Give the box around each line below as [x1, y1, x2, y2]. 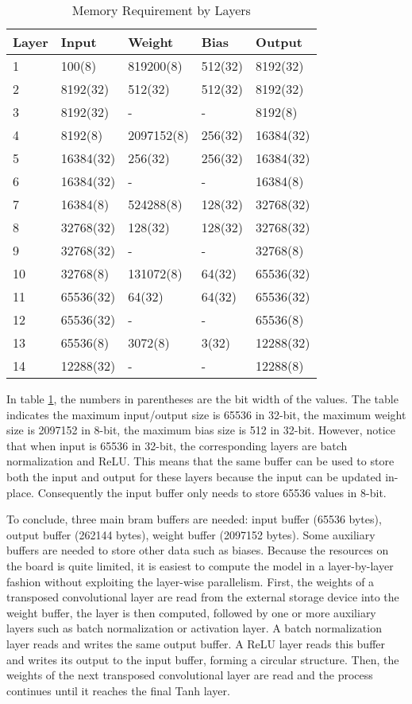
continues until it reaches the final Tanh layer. [6, 682, 230, 698]
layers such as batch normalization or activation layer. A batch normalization [6, 620, 382, 636]
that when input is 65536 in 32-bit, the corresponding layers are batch [6, 437, 348, 453]
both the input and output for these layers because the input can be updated [6, 468, 382, 484]
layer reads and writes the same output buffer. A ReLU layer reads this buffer [6, 635, 386, 651]
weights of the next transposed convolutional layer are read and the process [6, 667, 373, 683]
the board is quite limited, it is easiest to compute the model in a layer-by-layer [6, 557, 394, 574]
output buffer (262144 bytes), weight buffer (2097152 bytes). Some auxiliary [6, 526, 375, 543]
